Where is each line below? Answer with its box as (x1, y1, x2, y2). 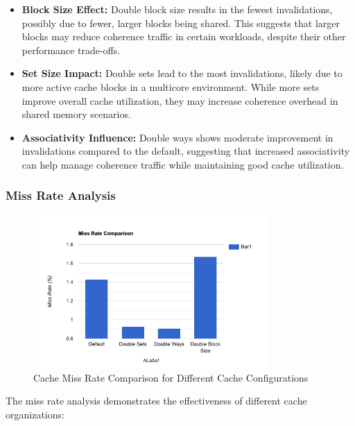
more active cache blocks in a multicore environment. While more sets (21, 79, 320, 94)
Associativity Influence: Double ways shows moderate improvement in (21, 130, 334, 144)
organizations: (6, 407, 64, 421)
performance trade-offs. (21, 42, 121, 57)
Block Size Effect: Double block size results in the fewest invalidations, (21, 2, 333, 16)
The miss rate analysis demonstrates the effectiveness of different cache (6, 393, 307, 408)
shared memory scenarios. (21, 107, 131, 121)
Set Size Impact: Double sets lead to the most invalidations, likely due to (21, 66, 343, 80)
